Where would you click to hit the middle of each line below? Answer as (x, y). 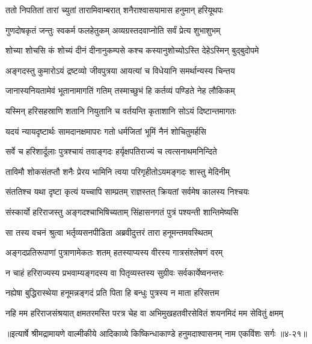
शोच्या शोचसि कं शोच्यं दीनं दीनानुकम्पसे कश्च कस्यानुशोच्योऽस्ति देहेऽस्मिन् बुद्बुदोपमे (132, 50)
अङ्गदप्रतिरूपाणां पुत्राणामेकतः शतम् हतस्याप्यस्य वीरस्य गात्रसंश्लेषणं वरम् (114, 252)
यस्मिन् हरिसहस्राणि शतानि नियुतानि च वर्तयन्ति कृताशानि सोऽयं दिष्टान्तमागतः (121, 110)
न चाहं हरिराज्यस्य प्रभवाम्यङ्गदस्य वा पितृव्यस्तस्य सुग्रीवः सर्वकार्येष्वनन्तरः (115, 272)
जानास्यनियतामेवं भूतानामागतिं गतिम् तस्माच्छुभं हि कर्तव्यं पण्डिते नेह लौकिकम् (120, 91)
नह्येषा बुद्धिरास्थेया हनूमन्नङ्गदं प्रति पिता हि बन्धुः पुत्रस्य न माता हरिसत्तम (112, 293)
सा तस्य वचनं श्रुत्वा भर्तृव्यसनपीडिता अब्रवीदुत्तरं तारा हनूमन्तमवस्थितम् (109, 232)
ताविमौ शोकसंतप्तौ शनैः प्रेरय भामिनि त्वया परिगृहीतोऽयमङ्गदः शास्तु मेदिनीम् (118, 171)
